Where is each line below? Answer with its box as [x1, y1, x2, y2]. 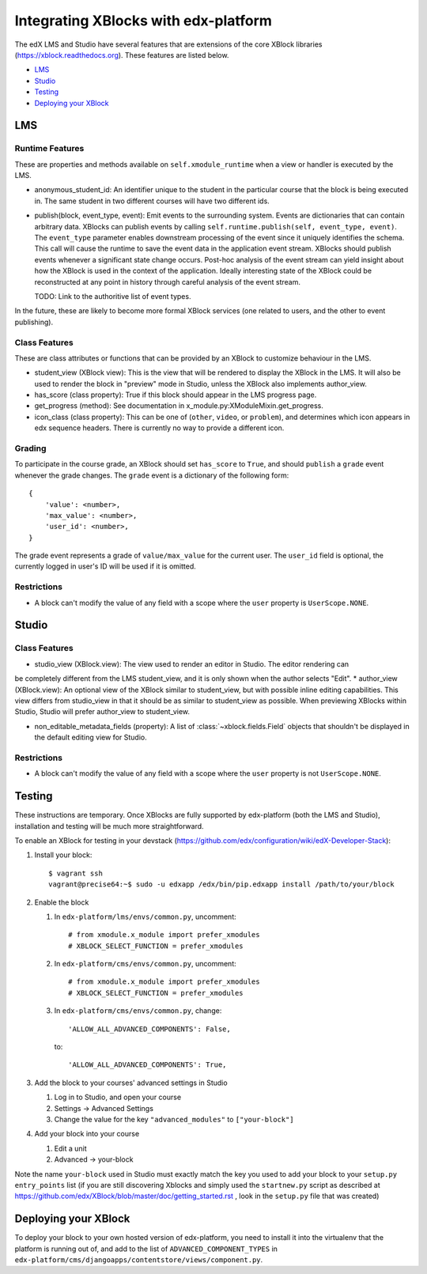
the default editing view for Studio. [34, 732, 147, 743]
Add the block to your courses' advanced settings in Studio [34, 1078, 229, 1087]
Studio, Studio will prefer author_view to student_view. [14, 707, 190, 716]
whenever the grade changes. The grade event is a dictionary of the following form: [14, 471, 289, 480]
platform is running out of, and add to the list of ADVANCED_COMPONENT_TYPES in [14, 1244, 278, 1253]
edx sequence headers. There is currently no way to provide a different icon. [34, 423, 285, 433]
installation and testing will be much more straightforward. [14, 821, 205, 830]
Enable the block [34, 898, 89, 907]
